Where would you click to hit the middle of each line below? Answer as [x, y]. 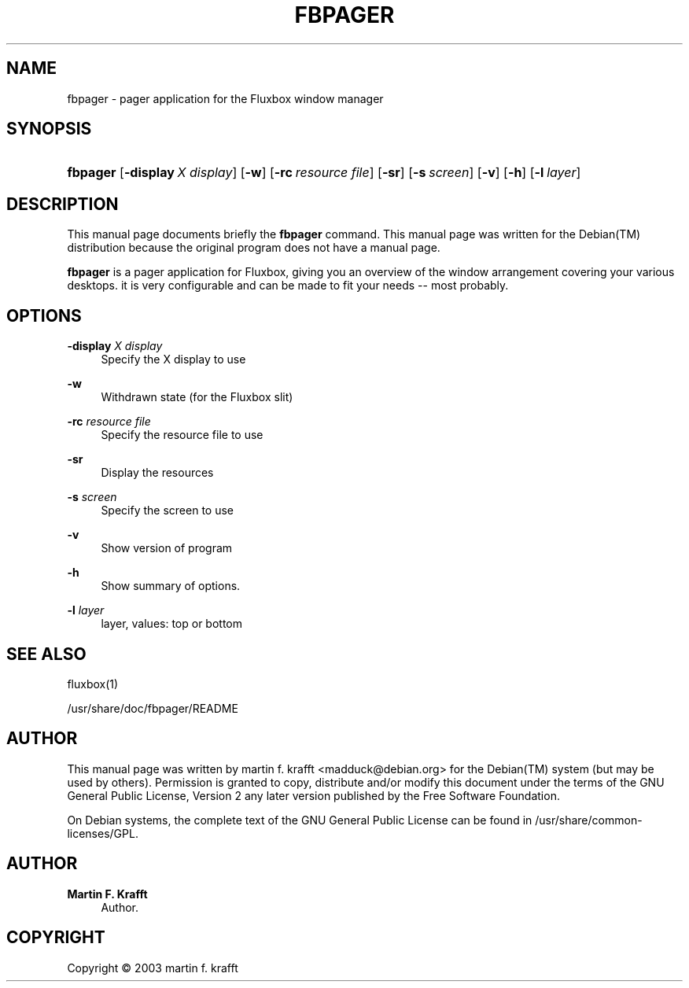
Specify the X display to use [173, 359]
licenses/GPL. [103, 833]
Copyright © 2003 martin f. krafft [153, 968]
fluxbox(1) [93, 684]
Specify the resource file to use [182, 435]
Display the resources [157, 473]
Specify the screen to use [168, 511]
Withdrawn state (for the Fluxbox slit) [197, 397]
